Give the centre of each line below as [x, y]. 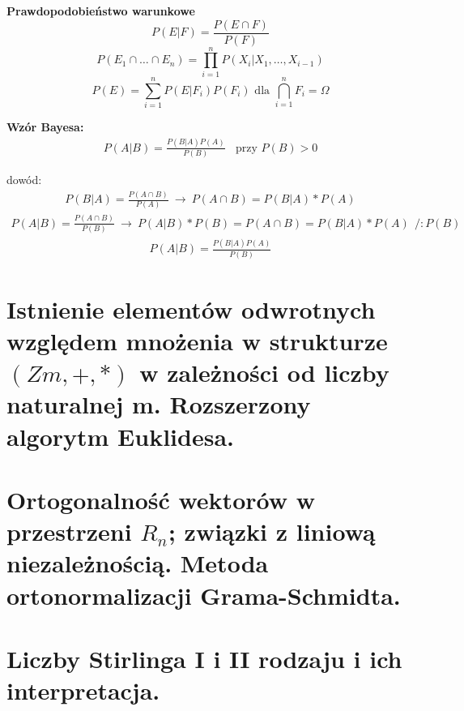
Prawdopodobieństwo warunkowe [101, 11]
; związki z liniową [272, 531]
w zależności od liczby [264, 373]
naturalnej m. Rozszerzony [159, 404]
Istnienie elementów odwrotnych [191, 308]
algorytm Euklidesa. [120, 436]
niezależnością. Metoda [138, 563]
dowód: [24, 180]
